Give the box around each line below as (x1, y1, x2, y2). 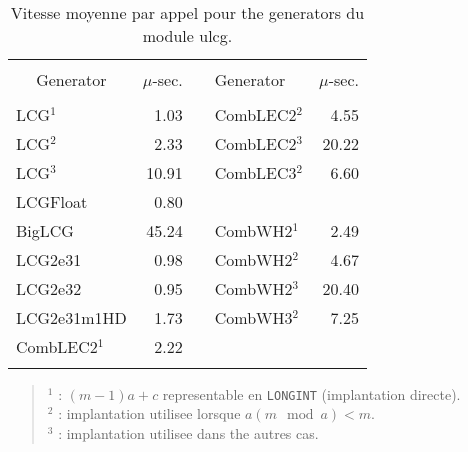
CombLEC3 (214, 160, 297, 184)
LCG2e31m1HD (16, 305, 127, 329)
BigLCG (16, 218, 74, 242)
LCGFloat (16, 189, 88, 213)
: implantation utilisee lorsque (58, 403, 241, 424)
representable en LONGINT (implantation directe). (162, 383, 461, 404)
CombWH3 (214, 305, 293, 329)
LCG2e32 (16, 276, 82, 300)
